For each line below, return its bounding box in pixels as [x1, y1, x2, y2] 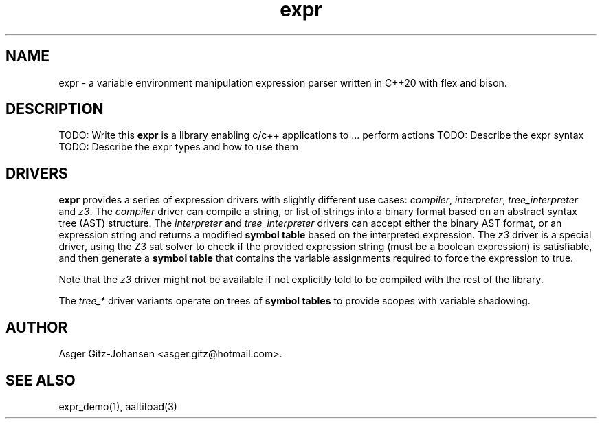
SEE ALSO [5, 371, 76, 389]
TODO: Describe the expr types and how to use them [58, 141, 298, 153]
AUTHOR [5, 318, 68, 336]
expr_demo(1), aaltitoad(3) [58, 400, 177, 412]
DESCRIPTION [5, 100, 104, 118]
